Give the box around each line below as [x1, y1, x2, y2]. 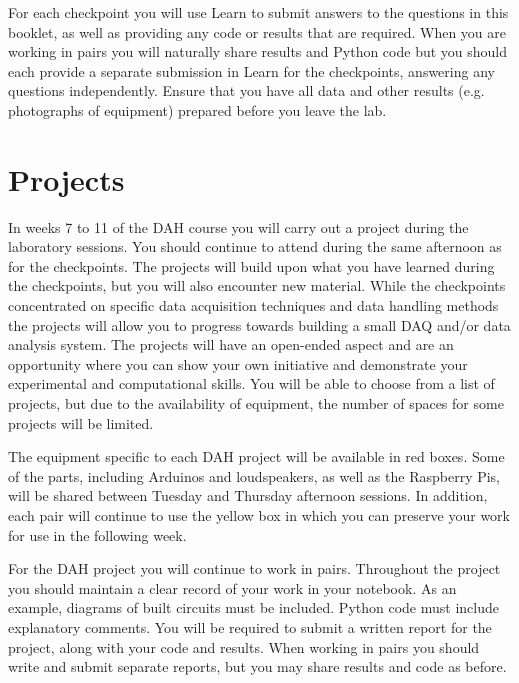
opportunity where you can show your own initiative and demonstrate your [8, 353, 468, 374]
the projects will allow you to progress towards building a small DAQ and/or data [8, 314, 511, 335]
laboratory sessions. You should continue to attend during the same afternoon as [8, 236, 502, 257]
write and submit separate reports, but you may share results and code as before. [8, 656, 507, 677]
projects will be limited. [8, 412, 154, 433]
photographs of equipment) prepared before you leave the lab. [8, 99, 387, 120]
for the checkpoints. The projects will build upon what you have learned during [8, 255, 495, 276]
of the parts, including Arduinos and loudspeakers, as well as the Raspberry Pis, [8, 465, 501, 486]
